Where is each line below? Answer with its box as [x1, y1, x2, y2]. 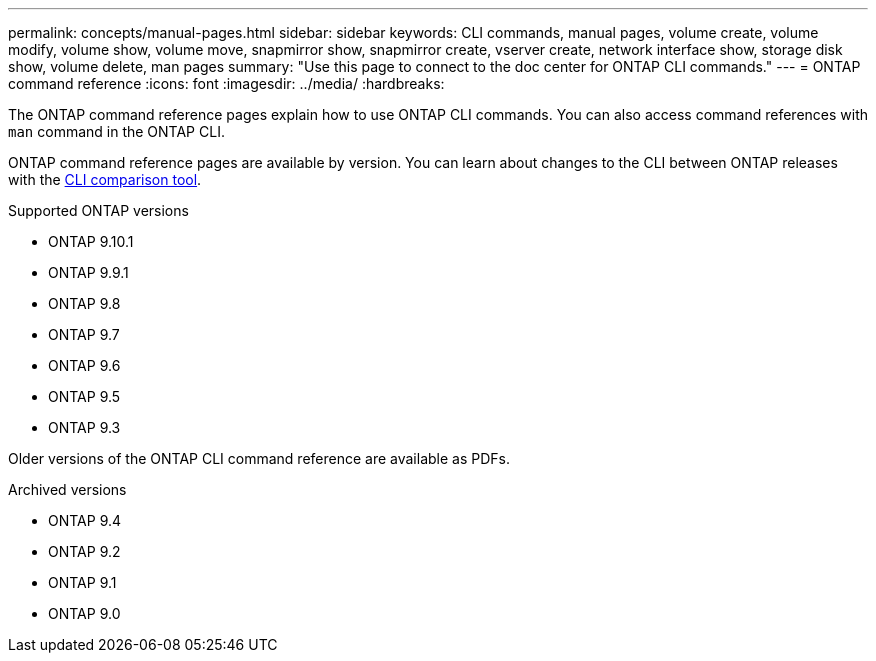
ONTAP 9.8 [48, 295, 121, 312]
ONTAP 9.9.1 [48, 264, 129, 281]
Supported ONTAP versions [8, 202, 189, 219]
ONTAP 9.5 [48, 388, 121, 405]
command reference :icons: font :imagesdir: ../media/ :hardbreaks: [8, 75, 445, 92]
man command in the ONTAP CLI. [8, 123, 225, 140]
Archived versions [8, 481, 127, 498]
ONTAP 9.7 [48, 326, 120, 343]
